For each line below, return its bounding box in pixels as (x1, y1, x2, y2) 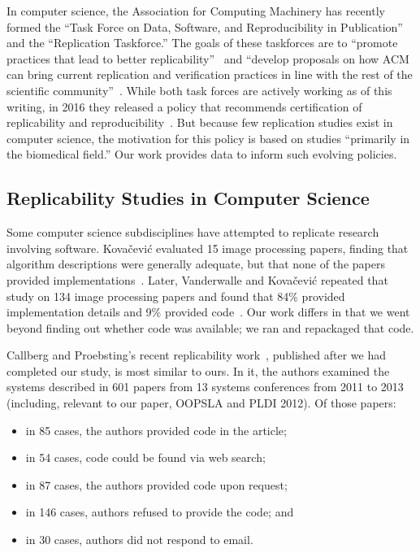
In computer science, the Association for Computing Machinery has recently (6, 2, 385, 19)
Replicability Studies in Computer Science (6, 185, 370, 211)
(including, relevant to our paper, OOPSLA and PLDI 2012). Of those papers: (6, 394, 396, 411)
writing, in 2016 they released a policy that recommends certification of (6, 98, 362, 115)
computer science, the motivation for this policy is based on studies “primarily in (6, 129, 410, 146)
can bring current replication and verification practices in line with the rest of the (6, 66, 413, 83)
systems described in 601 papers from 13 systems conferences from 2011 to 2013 (6, 378, 404, 395)
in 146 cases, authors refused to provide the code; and (25, 503, 294, 520)
